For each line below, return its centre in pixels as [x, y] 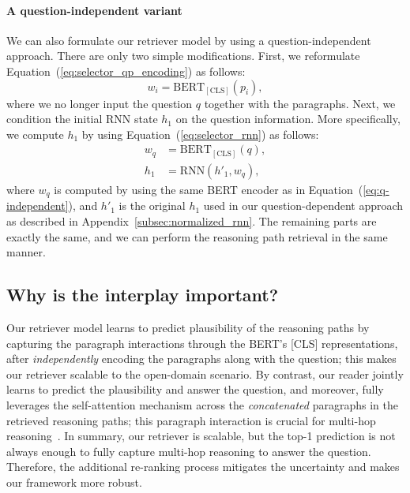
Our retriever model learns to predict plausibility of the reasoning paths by [188, 327]
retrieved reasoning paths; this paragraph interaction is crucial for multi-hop [191, 420]
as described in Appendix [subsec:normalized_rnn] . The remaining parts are [192, 220]
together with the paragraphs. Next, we [300, 103]
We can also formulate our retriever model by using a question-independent [189, 40]
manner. [26, 252]
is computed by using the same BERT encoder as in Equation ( [209, 189]
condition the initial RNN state [82, 119]
